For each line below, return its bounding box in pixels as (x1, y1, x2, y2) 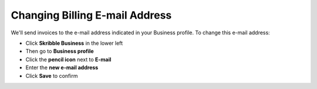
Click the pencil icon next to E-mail (25, 56, 112, 63)
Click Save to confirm (25, 72, 78, 79)
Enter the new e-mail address (25, 64, 99, 71)
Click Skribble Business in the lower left (25, 40, 123, 47)
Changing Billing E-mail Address (11, 9, 172, 22)
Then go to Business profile (25, 48, 94, 55)
